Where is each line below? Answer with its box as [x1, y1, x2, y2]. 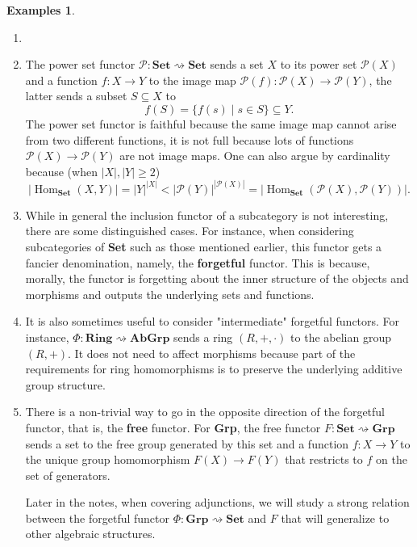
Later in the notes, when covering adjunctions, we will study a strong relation [25, 494, 410, 511]
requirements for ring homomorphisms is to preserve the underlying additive [25, 360, 402, 377]
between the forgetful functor [25, 509, 170, 526]
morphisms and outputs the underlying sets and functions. [25, 285, 315, 302]
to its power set [280, 56, 357, 73]
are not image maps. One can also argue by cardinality [119, 147, 390, 164]
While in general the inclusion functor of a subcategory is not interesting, [25, 206, 389, 223]
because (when [25, 162, 98, 179]
